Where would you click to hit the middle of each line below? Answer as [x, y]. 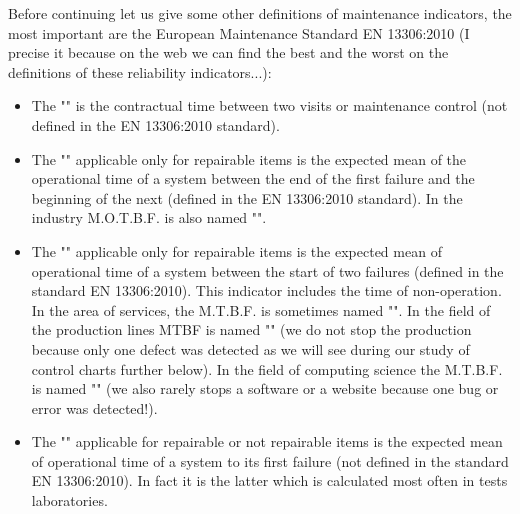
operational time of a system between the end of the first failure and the [253, 178]
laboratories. [69, 500]
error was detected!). [94, 407]
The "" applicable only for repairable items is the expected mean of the [249, 158]
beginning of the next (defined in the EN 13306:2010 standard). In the [247, 197]
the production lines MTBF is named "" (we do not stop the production [251, 329]
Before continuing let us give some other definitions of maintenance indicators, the [260, 13]
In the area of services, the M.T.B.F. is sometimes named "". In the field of [261, 309]
